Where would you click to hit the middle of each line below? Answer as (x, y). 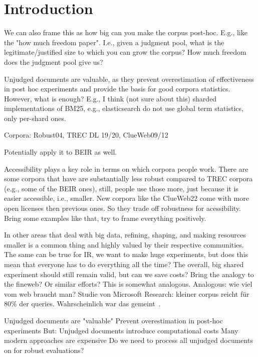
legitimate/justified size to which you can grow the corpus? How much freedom (125, 52)
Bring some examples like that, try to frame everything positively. (105, 218)
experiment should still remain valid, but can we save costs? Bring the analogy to (129, 274)
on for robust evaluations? (44, 350)
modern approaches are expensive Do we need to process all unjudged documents (128, 340)
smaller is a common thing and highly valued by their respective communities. (124, 244)
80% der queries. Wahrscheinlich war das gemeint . (82, 304)
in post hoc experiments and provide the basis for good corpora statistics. (117, 89)
